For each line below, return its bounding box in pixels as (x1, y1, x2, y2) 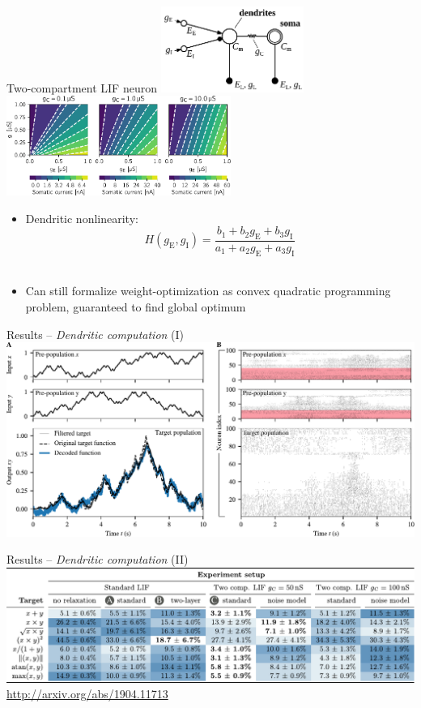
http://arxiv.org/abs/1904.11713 (6, 685, 168, 702)
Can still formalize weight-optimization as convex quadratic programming (25, 282, 391, 299)
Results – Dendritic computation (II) (6, 551, 189, 568)
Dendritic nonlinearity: (25, 209, 138, 226)
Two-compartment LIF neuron (6, 79, 157, 96)
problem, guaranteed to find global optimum (25, 298, 246, 315)
